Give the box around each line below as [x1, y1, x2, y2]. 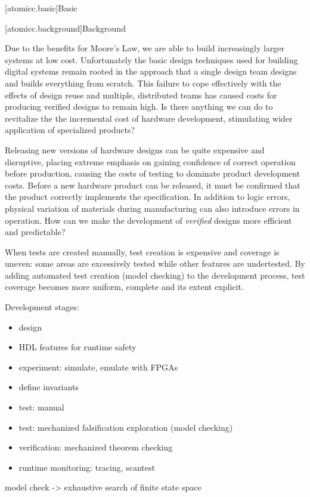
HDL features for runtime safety [18, 341, 137, 353]
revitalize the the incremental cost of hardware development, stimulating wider [5, 112, 293, 124]
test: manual [18, 401, 64, 413]
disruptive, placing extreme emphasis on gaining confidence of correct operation [5, 155, 296, 168]
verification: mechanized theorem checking [18, 441, 173, 453]
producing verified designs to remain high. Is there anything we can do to [5, 100, 273, 113]
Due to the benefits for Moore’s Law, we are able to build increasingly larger [5, 42, 285, 54]
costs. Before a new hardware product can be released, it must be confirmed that [5, 178, 300, 191]
